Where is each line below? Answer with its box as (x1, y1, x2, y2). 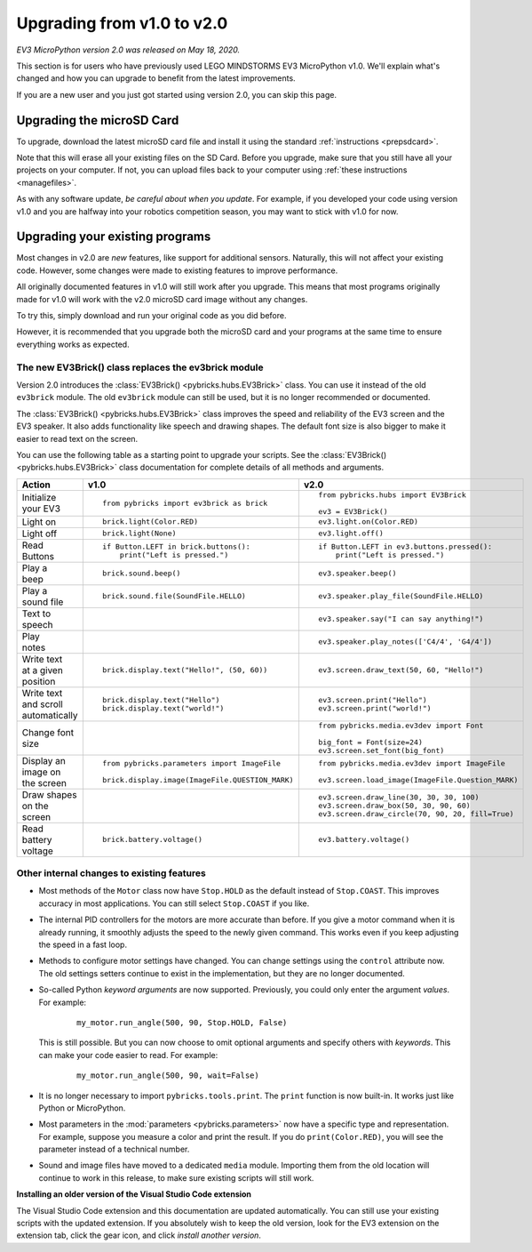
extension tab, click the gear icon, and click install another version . (16, 1230, 262, 1240)
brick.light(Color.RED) (102, 517, 199, 526)
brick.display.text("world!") (102, 703, 225, 713)
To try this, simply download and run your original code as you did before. (16, 310, 287, 321)
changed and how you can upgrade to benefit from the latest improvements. (16, 73, 297, 84)
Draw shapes (21, 788, 77, 800)
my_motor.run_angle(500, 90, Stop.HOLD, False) (76, 1017, 288, 1027)
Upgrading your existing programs (16, 229, 211, 245)
